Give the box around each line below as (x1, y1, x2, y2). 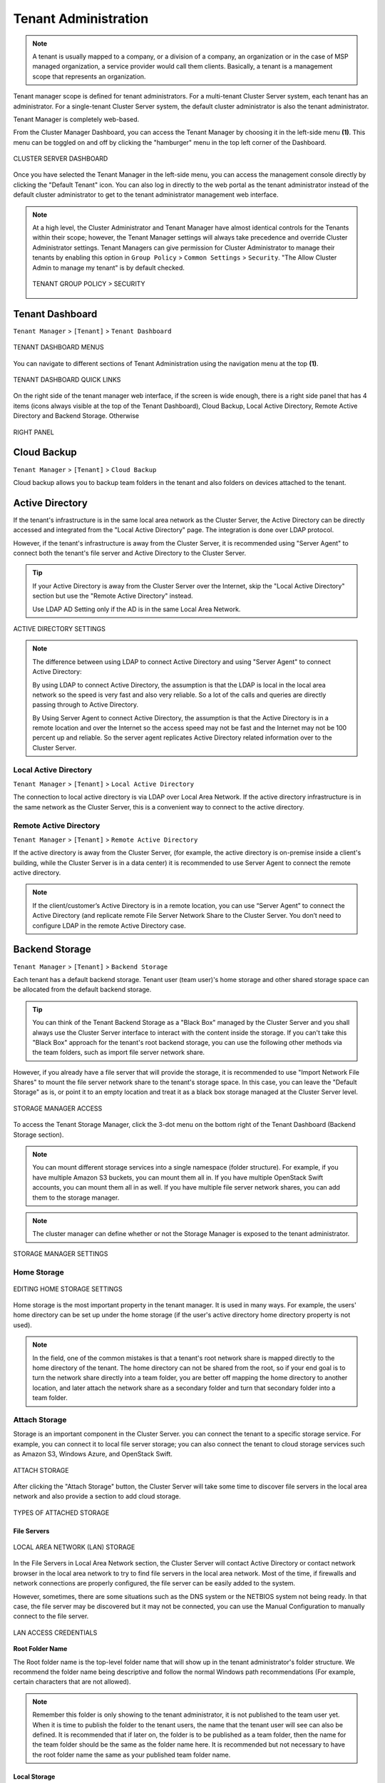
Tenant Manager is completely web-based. (13, 115, 140, 123)
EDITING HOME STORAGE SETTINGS (13, 1284, 123, 1293)
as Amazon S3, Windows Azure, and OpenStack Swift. (13, 1450, 173, 1458)
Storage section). (13, 1130, 64, 1139)
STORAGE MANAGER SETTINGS (13, 1249, 108, 1258)
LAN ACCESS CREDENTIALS (13, 1628, 98, 1637)
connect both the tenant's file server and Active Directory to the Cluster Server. (13, 548, 246, 557)
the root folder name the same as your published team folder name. (32, 1750, 231, 1759)
